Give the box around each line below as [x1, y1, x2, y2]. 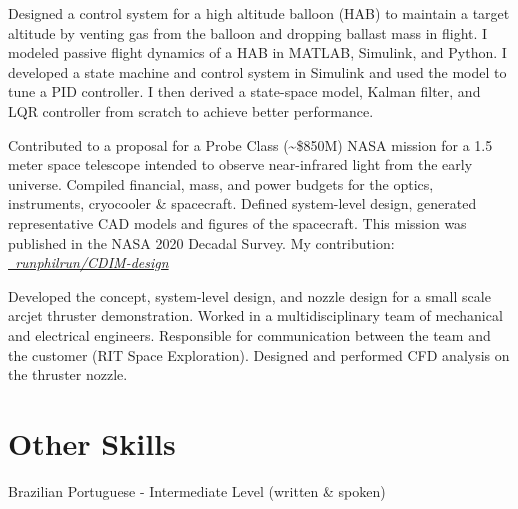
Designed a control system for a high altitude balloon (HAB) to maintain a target [8, 3, 510, 23]
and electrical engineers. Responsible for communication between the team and [8, 324, 491, 345]
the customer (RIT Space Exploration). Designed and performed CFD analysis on [8, 344, 510, 365]
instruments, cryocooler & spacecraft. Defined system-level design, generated [8, 193, 477, 214]
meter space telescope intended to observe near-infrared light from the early [8, 154, 473, 175]
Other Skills [8, 422, 176, 463]
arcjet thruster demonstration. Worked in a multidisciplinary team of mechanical [8, 305, 503, 326]
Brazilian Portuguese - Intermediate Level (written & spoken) [8, 480, 386, 501]
